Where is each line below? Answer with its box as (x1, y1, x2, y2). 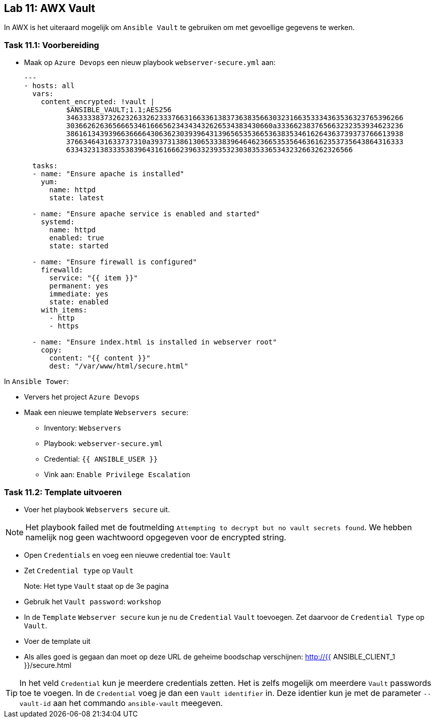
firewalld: (40, 266, 83, 274)
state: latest (49, 194, 104, 202)
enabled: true (49, 234, 104, 242)
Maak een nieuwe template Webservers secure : (24, 408, 188, 417)
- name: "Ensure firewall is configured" (32, 258, 197, 266)
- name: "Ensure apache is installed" (32, 170, 184, 178)
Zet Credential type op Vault (24, 566, 133, 575)
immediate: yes (49, 290, 108, 298)
